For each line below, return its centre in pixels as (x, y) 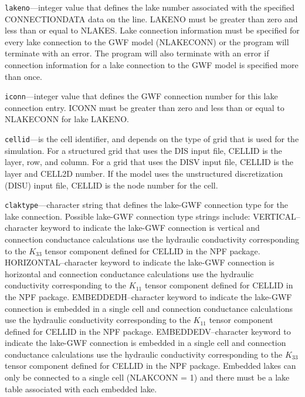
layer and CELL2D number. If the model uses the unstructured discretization (144, 173)
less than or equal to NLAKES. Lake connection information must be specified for (152, 30)
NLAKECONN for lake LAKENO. (67, 119)
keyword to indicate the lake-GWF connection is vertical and (150, 228)
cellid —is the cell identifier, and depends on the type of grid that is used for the (152, 139)
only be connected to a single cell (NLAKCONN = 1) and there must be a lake (147, 377)
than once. (23, 76)
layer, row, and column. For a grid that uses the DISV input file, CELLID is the (149, 162)
